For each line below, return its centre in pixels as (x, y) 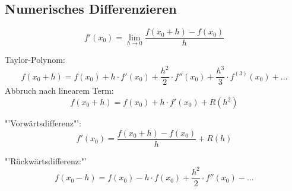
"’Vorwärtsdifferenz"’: (43, 123)
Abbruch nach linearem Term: (59, 90)
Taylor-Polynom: (35, 60)
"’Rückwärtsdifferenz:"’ (46, 160)
